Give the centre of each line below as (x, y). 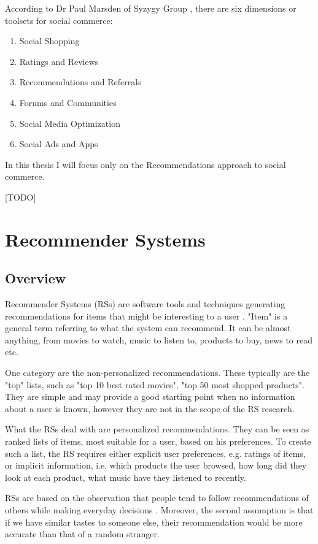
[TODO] (21, 197)
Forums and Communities (68, 102)
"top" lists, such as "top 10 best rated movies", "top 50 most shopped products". (155, 384)
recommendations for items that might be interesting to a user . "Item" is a (146, 316)
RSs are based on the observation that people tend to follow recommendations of (157, 498)
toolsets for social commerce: (59, 20)
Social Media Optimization (70, 123)
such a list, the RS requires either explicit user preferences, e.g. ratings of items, (155, 453)
